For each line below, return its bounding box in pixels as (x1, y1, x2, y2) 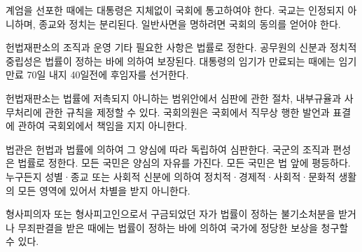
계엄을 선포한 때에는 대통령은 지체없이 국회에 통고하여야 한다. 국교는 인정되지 (6, 3, 344, 17)
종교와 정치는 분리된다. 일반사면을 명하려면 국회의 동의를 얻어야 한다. (39, 16, 341, 31)
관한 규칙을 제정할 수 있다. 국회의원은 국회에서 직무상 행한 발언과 (45, 104, 330, 119)
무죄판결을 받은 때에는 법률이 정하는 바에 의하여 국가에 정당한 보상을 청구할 (18, 220, 349, 234)
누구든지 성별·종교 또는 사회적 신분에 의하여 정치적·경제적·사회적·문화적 (6, 169, 335, 183)
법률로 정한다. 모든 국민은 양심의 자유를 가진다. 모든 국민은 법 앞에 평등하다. (18, 155, 351, 170)
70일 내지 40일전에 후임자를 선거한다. (27, 67, 189, 82)
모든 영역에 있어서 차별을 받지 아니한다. (18, 183, 190, 197)
